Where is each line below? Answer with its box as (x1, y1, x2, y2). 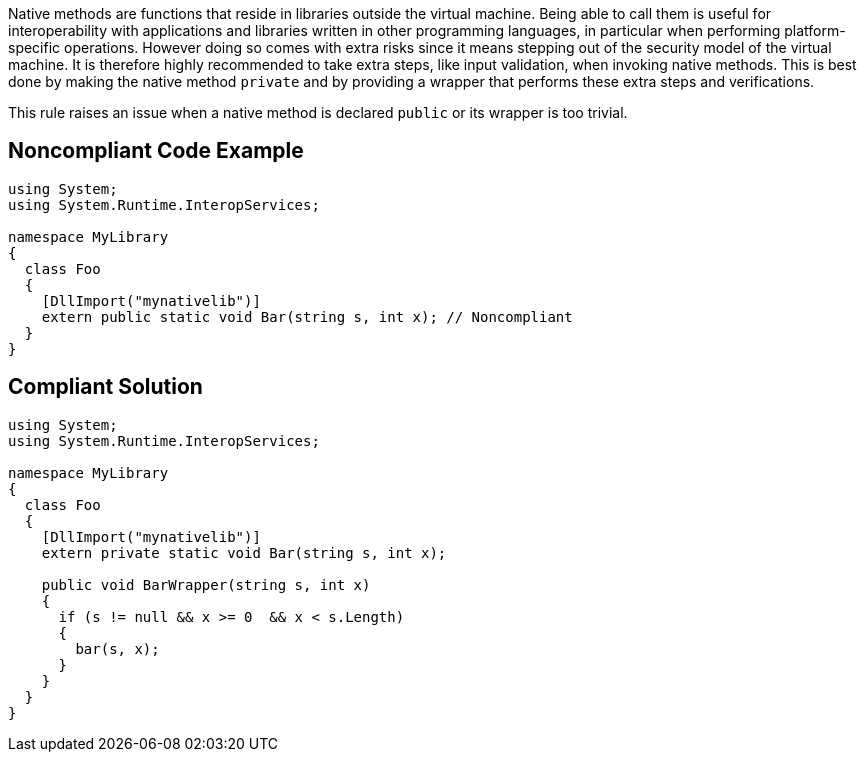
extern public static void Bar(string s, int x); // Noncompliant (41, 308, 573, 325)
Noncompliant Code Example (8, 138, 304, 164)
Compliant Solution (8, 374, 203, 400)
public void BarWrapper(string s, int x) (41, 576, 371, 593)
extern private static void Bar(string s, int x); (41, 544, 447, 561)
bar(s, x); (75, 640, 160, 657)
